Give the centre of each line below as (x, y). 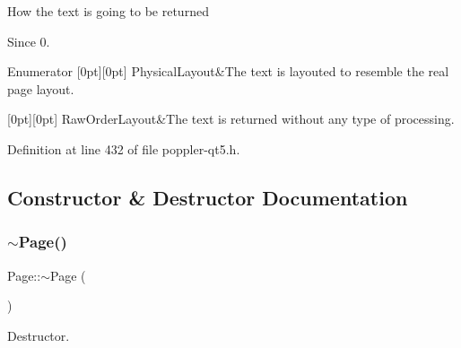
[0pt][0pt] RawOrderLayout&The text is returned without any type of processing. (231, 119)
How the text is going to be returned (108, 11)
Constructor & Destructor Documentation (208, 197)
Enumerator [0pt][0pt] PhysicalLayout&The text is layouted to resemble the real (228, 71)
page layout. (41, 88)
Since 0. (29, 41)
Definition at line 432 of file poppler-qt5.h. (124, 148)
